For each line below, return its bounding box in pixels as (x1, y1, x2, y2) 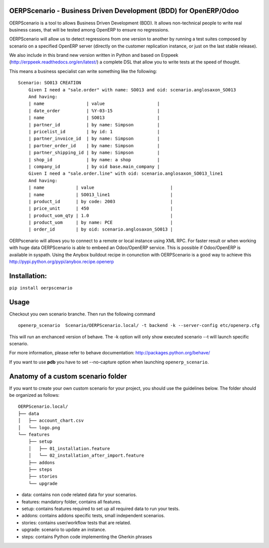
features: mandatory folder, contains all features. (21, 499, 122, 505)
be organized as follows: (9, 392, 60, 398)
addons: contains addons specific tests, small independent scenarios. (21, 513, 165, 519)
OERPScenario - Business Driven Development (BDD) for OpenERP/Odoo (9, 6, 239, 15)
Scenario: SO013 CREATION (18, 80, 82, 86)
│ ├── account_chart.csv (18, 418, 84, 424)
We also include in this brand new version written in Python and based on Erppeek (9, 52, 179, 58)
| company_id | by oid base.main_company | (28, 164, 160, 169)
